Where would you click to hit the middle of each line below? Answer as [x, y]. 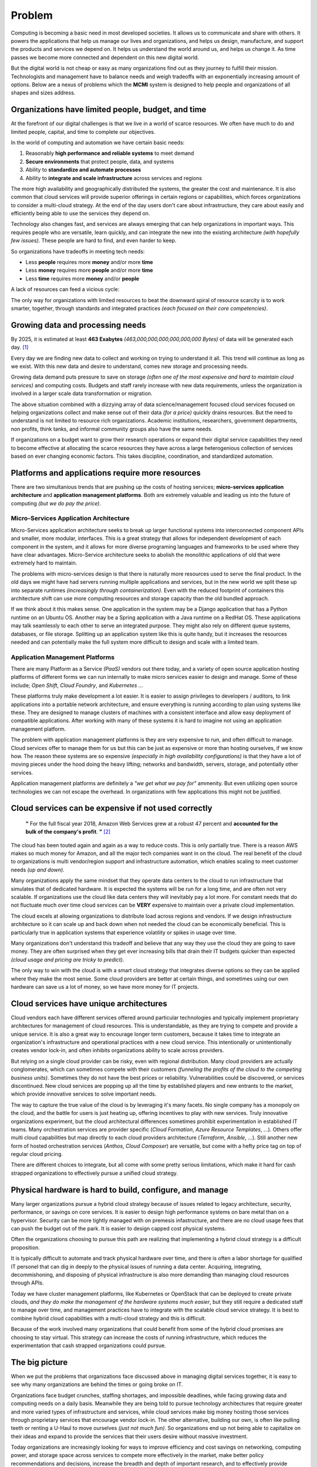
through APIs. [27, 1283]
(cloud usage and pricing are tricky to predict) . [68, 959]
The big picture [39, 1362]
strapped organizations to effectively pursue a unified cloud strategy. [95, 1173]
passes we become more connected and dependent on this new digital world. [105, 57]
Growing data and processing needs [78, 325]
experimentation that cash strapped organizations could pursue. [89, 1346]
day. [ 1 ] [20, 347]
